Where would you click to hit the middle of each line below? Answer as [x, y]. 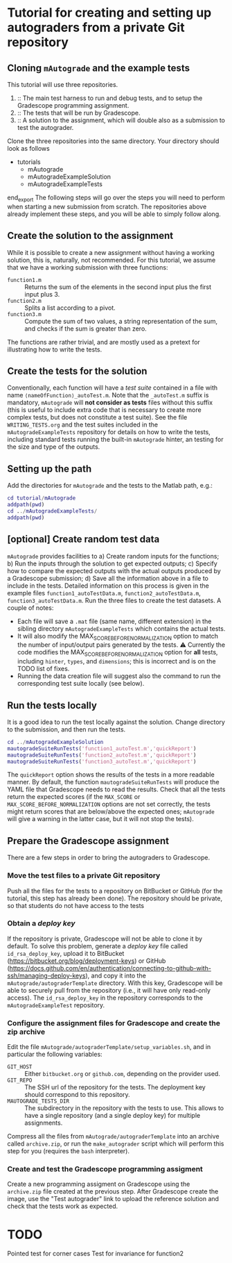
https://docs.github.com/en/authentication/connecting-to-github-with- [110, 968]
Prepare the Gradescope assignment [88, 841]
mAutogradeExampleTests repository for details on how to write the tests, [109, 432]
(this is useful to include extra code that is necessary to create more [105, 410]
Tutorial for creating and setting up [109, 13]
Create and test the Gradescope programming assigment [105, 1169]
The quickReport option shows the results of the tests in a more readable [111, 775]
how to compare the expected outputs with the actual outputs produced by [114, 570]
